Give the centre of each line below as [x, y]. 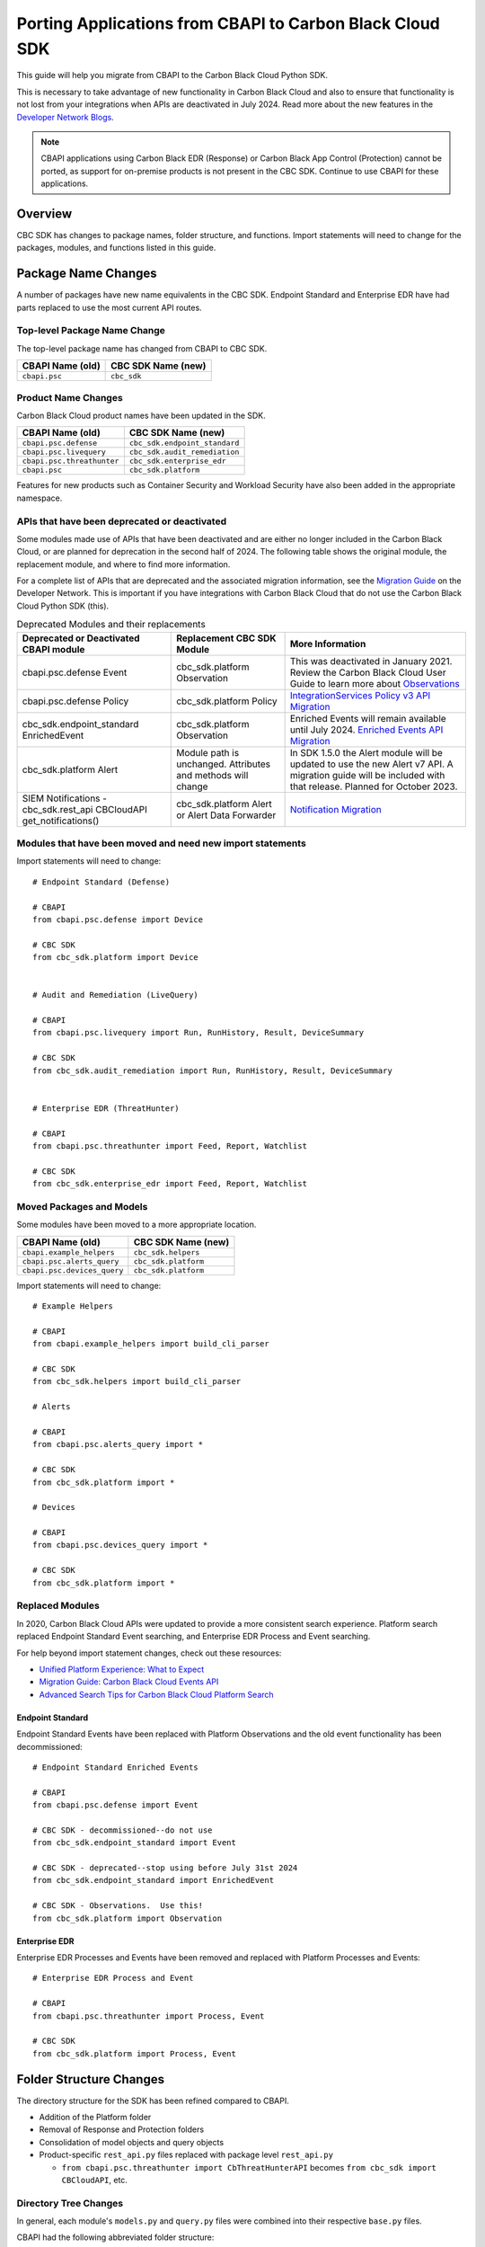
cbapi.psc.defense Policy [75, 701]
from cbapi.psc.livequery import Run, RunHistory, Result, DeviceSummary [198, 1033]
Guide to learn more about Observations [375, 683]
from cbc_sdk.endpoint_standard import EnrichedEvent [153, 1880]
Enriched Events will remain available [368, 718]
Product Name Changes [70, 397]
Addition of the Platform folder [95, 2117]
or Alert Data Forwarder [226, 815]
